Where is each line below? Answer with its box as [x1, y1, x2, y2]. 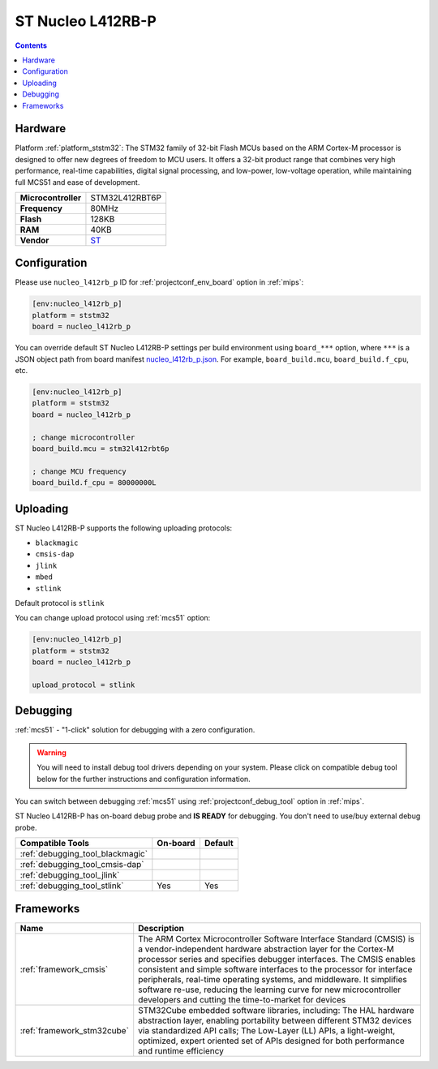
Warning [36, 747, 67, 758]
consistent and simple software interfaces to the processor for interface [138, 964, 413, 975]
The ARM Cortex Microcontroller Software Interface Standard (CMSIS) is [138, 933, 415, 944]
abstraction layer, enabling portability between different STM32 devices [138, 1015, 412, 1026]
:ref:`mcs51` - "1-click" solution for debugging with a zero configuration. [15, 725, 255, 735]
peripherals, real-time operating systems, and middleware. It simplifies [138, 973, 407, 985]
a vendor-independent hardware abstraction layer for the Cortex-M [138, 943, 394, 955]
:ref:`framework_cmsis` [19, 964, 109, 975]
